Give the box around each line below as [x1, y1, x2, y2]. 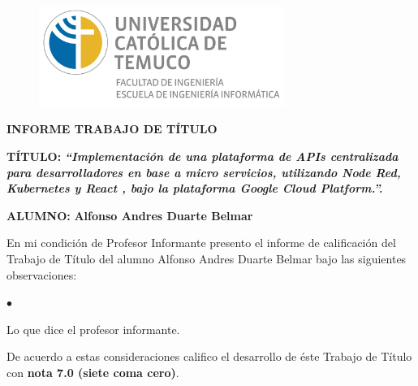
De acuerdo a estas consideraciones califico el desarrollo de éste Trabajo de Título [6, 348, 412, 365]
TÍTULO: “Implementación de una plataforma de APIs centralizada [6, 148, 399, 165]
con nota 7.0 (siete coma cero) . [6, 363, 179, 380]
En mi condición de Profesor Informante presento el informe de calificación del [6, 234, 396, 251]
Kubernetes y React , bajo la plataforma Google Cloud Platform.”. [6, 180, 383, 197]
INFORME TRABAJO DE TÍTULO [6, 120, 218, 137]
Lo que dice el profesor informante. [6, 320, 180, 337]
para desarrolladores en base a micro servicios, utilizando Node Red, [6, 163, 401, 180]
